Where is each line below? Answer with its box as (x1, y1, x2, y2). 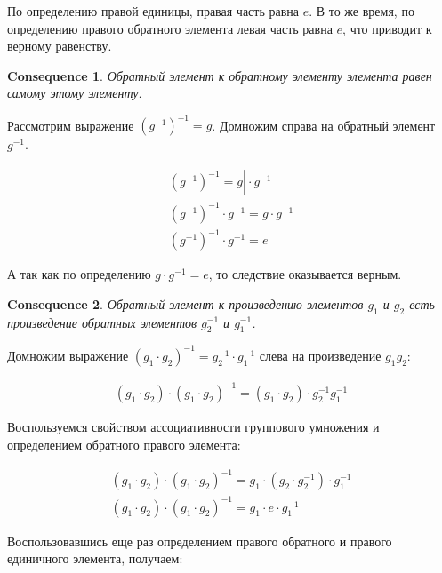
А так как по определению (7, 265, 151, 283)
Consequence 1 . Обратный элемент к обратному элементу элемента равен (7, 66, 432, 84)
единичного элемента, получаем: (7, 549, 183, 568)
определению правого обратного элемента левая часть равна (7, 19, 333, 37)
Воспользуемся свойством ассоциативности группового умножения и (7, 418, 380, 436)
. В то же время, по (309, 2, 414, 20)
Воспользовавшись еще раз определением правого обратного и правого (7, 531, 392, 550)
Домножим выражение (7, 346, 129, 364)
